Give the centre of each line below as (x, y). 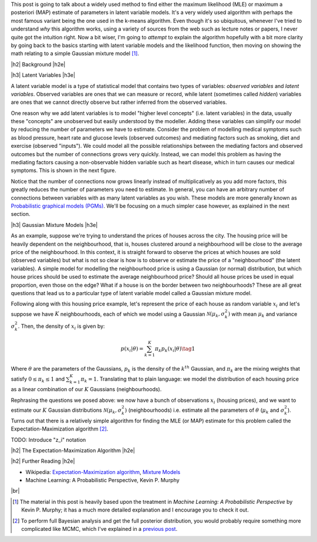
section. (21, 214)
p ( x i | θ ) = (132, 349)
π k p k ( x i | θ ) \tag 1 (175, 349)
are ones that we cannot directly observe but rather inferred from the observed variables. (119, 102)
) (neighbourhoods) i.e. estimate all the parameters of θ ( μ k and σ (205, 411)
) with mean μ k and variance (263, 315)
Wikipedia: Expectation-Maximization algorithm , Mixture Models (103, 472)
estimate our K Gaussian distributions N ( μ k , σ (66, 411)
